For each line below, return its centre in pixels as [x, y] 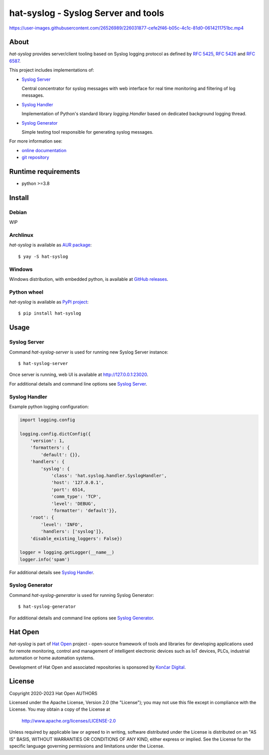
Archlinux [21, 235]
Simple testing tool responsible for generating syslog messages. [88, 132]
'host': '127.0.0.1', [77, 483]
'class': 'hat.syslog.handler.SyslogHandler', [109, 475]
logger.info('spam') [45, 559]
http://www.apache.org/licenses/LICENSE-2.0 [69, 721]
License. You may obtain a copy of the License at [60, 709]
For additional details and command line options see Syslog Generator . [82, 618]
